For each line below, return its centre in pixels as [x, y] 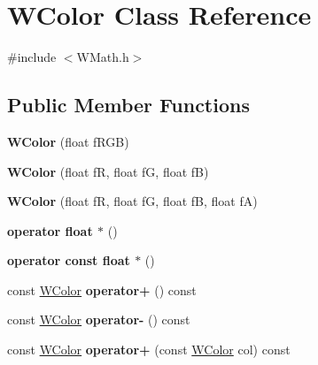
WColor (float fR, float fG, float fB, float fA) [132, 201]
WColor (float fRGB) [68, 141]
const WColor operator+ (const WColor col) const [149, 350]
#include [32, 57]
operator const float [69, 260]
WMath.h [103, 57]
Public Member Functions [128, 105]
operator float [50, 230]
